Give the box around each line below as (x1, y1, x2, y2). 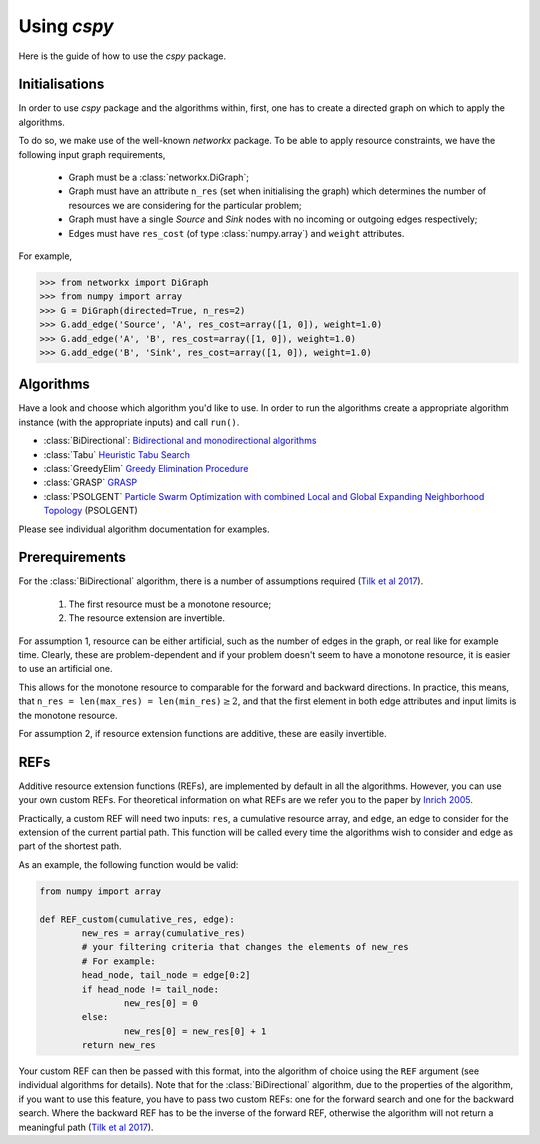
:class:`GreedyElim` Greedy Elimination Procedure (43, 462, 249, 474)
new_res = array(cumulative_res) (81, 927, 246, 939)
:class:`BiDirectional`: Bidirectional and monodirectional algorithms (43, 435, 317, 447)
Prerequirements (18, 549, 127, 566)
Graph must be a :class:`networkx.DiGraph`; (68, 171, 250, 184)
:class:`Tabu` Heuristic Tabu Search (43, 448, 190, 460)
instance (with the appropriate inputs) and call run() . (18, 416, 240, 428)
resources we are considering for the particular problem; (68, 199, 302, 211)
